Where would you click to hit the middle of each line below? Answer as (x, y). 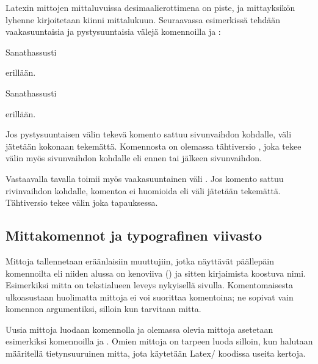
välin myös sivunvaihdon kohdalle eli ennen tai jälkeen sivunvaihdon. (134, 158)
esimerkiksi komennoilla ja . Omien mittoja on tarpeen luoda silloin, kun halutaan (159, 341)
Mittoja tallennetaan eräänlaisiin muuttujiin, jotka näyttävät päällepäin (140, 260)
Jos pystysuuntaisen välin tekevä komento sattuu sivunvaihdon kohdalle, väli (149, 134)
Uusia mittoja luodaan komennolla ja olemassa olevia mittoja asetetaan (139, 329)
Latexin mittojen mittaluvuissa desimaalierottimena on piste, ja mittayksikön (150, 7)
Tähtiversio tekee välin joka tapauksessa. (82, 202)
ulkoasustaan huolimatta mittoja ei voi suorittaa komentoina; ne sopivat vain (150, 297)
